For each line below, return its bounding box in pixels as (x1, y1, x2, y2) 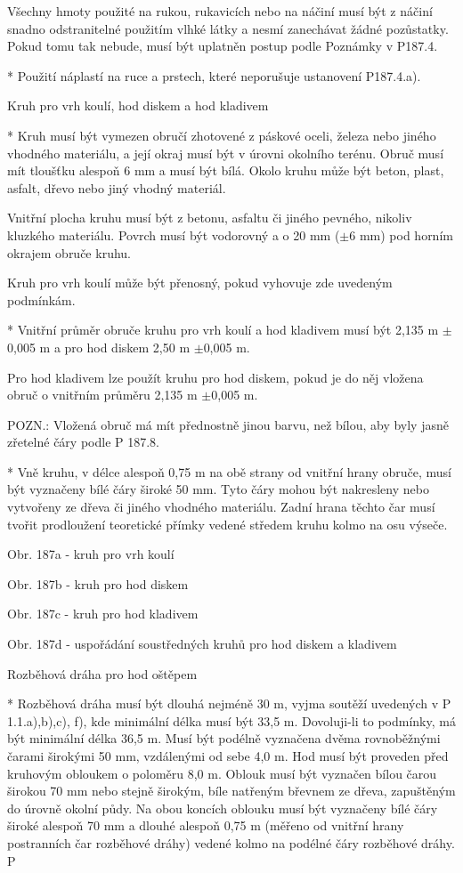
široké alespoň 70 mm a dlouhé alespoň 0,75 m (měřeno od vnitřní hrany (7, 816, 404, 835)
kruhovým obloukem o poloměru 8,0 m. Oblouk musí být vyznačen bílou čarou (7, 764, 437, 782)
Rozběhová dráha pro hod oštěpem (7, 664, 198, 683)
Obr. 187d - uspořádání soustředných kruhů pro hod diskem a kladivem (7, 635, 397, 653)
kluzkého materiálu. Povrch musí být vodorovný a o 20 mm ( (7, 225, 340, 244)
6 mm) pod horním (349, 225, 453, 244)
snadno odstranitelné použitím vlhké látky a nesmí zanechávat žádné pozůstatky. (7, 19, 449, 37)
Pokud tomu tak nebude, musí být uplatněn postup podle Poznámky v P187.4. (7, 36, 438, 55)
